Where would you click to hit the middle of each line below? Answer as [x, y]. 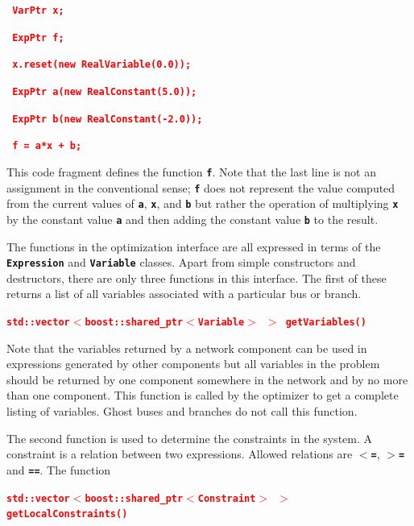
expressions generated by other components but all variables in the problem [193, 364]
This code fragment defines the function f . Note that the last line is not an [192, 171]
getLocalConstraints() [67, 514]
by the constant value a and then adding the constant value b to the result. [193, 219]
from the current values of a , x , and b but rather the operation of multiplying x [203, 203]
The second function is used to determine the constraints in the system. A [190, 438]
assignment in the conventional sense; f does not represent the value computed [201, 187]
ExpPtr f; [38, 37]
